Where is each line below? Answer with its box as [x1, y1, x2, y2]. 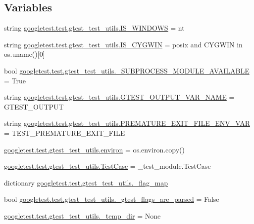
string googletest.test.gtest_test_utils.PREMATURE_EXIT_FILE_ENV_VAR [4, 118, 250, 128]
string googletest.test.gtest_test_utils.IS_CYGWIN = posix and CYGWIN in [4, 39, 243, 49]
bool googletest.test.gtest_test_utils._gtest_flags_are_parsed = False [4, 194, 219, 204]
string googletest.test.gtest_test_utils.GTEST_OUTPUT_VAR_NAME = [4, 92, 235, 102]
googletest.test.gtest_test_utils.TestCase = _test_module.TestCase [4, 161, 211, 171]
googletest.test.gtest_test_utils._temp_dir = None [4, 210, 161, 221]
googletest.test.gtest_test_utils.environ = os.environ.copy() [4, 144, 185, 154]
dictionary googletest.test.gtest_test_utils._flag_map [4, 177, 168, 187]
